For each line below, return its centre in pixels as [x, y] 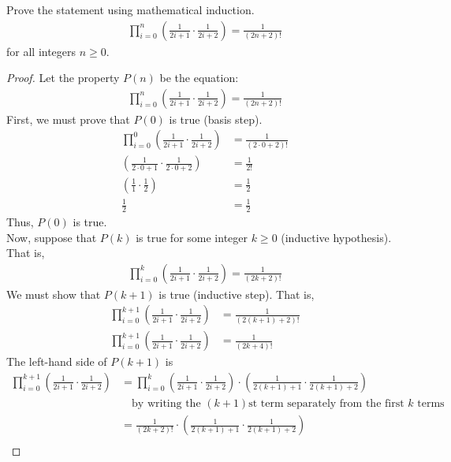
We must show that [54, 294]
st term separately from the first [326, 404]
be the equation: [199, 78]
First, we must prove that [68, 119]
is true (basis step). [216, 119]
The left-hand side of [57, 361]
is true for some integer [192, 237]
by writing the [166, 404]
